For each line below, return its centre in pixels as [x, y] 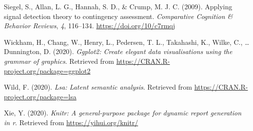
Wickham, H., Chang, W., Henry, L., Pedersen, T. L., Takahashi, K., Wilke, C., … [127, 42]
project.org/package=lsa [40, 96]
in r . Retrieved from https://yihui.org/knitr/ [71, 122]
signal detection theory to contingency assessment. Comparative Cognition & [118, 16]
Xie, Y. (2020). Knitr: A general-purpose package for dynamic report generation [123, 113]
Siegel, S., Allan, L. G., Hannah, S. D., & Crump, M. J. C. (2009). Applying [118, 6]
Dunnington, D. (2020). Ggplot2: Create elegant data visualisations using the [118, 51]
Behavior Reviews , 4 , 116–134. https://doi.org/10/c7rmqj [89, 26]
